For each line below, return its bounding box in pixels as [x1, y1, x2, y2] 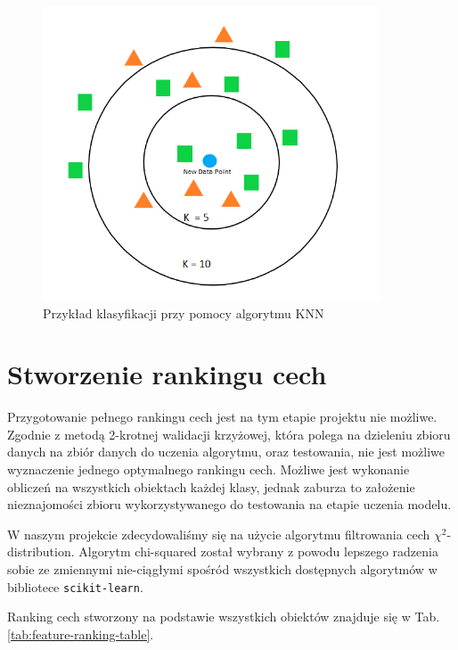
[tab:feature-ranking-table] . [7, 624, 154, 643]
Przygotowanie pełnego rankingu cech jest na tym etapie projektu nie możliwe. [7, 407, 438, 426]
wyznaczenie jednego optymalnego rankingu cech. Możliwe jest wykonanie [7, 460, 410, 479]
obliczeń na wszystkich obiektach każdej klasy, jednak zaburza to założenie [7, 477, 415, 496]
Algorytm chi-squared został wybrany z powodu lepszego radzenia [78, 542, 438, 561]
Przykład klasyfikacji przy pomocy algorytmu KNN [43, 303, 324, 322]
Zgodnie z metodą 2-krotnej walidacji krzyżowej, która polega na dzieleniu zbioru [7, 424, 451, 443]
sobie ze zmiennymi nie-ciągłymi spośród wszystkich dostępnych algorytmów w [7, 560, 438, 578]
